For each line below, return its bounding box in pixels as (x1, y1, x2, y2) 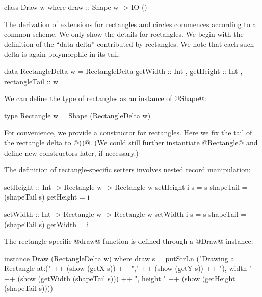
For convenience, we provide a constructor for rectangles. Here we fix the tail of (4, 127, 252, 138)
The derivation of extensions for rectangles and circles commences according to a (4, 18, 256, 29)
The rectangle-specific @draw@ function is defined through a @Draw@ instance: (4, 236, 253, 246)
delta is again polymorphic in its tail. (4, 48, 120, 59)
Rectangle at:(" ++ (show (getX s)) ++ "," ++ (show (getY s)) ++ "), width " (4, 263, 252, 274)
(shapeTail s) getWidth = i (4, 218, 89, 229)
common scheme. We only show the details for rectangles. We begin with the (4, 29, 244, 39)
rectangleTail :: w (4, 76, 59, 86)
